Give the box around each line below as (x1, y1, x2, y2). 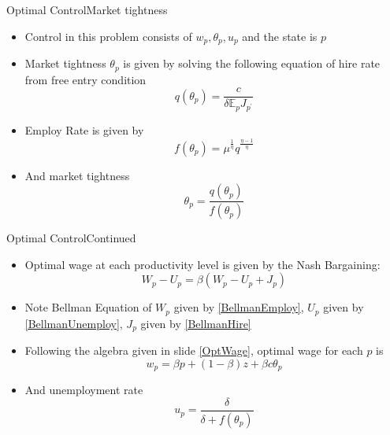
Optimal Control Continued (6, 230, 136, 246)
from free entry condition (24, 71, 147, 87)
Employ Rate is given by (24, 122, 144, 138)
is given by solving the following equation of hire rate (123, 55, 381, 72)
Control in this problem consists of (24, 28, 192, 44)
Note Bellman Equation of (24, 299, 152, 315)
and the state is (242, 28, 318, 44)
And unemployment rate (24, 382, 143, 398)
